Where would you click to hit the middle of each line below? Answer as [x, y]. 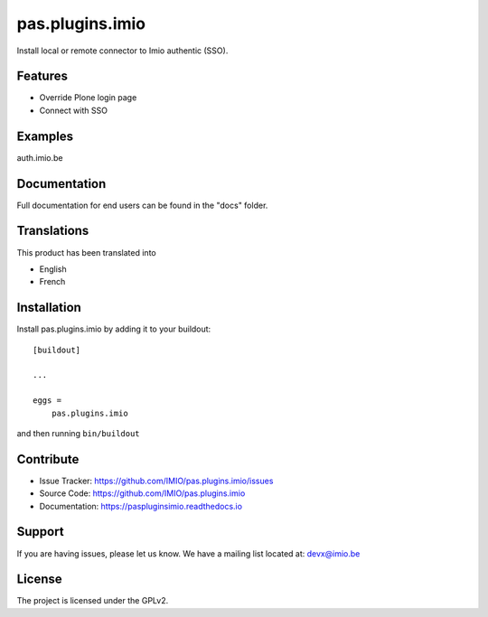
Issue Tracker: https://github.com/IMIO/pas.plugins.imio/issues [156, 481]
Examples [45, 136]
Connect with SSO [74, 110]
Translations [53, 231]
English [53, 269]
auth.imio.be [40, 157]
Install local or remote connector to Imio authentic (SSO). [122, 51]
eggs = [47, 401]
